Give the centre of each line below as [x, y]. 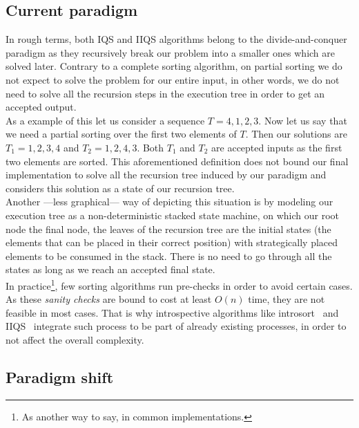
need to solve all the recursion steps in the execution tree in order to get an [165, 93]
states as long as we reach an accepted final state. [110, 269]
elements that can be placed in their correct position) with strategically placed [172, 242]
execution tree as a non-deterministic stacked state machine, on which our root [173, 215]
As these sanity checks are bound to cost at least [109, 299]
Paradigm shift [60, 376]
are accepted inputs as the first [277, 147]
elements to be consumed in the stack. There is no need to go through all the [169, 255]
